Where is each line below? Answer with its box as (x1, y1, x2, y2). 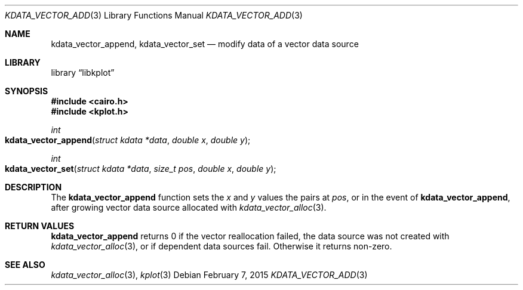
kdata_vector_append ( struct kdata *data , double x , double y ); (5, 135, 251, 145)
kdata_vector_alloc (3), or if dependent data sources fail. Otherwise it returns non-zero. (51, 241, 392, 251)
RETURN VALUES (5, 221, 75, 231)
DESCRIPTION (5, 182, 62, 192)
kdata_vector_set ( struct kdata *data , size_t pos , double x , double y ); (5, 163, 276, 174)
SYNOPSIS (5, 86, 48, 96)
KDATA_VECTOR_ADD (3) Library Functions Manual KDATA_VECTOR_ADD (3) (5, 10, 303, 20)
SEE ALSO (5, 260, 45, 270)
